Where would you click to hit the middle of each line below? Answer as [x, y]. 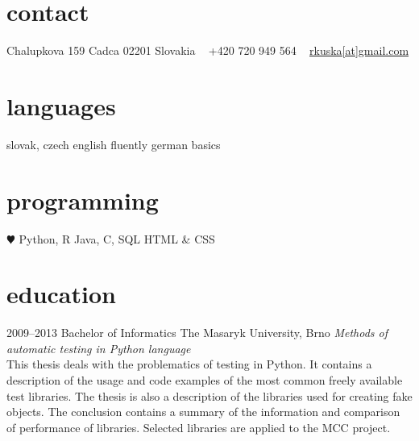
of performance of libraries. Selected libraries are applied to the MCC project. [199, 427]
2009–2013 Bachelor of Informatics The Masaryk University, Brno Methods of [197, 333]
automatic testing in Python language [99, 348]
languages [61, 105]
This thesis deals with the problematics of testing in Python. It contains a [189, 364]
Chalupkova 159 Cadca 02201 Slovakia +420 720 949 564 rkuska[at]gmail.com [208, 50]
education [61, 294]
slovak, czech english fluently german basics [114, 144]
